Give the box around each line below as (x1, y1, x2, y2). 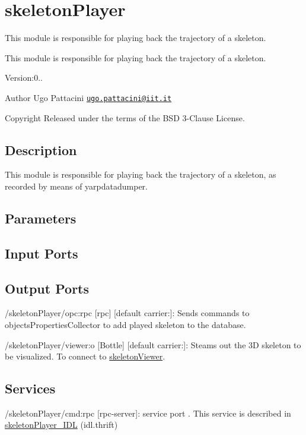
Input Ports (5, 244, 78, 262)
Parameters (5, 209, 76, 227)
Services (5, 379, 56, 398)
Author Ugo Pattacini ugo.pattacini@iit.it (5, 91, 172, 103)
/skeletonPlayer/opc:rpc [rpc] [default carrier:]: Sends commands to (5, 307, 250, 319)
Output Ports (5, 279, 90, 297)
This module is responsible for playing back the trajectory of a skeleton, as (5, 168, 276, 181)
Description (5, 140, 77, 159)
